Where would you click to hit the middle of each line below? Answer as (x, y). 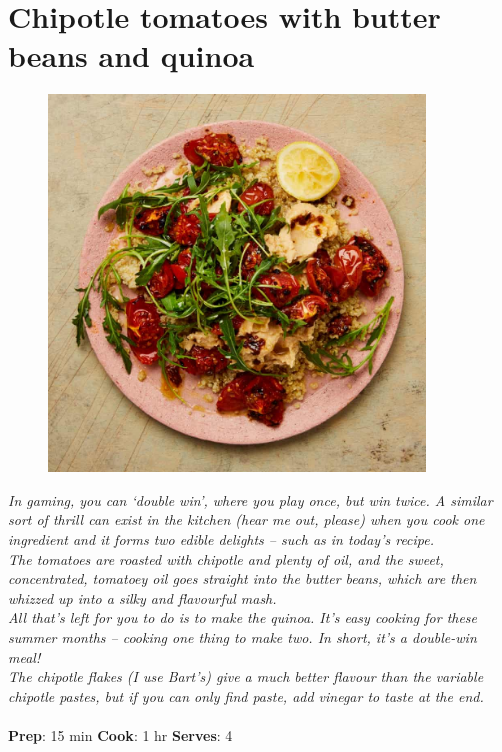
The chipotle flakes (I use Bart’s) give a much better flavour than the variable (246, 676)
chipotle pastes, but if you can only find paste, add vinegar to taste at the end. (246, 695)
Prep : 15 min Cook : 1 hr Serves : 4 (120, 734)
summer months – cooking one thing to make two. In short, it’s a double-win (242, 637)
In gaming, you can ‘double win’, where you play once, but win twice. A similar (250, 499)
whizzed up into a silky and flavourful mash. (142, 597)
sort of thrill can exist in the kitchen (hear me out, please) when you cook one (246, 519)
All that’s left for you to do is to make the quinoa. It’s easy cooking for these (243, 617)
